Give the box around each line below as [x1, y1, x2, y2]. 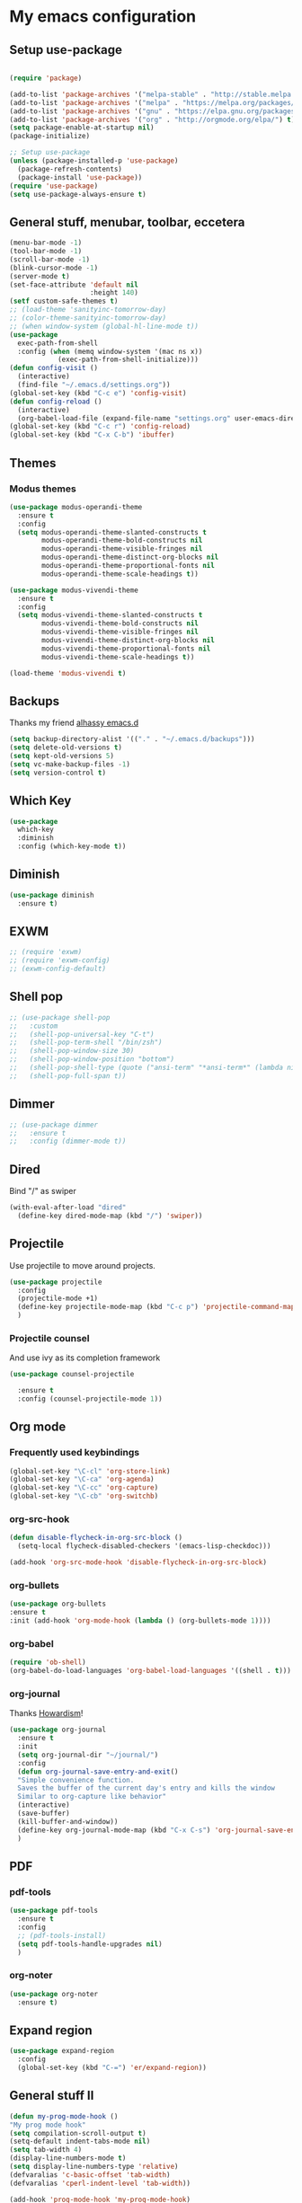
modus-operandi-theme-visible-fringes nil [41, 544, 203, 553]
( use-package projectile [9, 1278, 102, 1287]
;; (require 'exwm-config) [9, 956, 111, 965]
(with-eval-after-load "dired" [9, 1203, 127, 1212]
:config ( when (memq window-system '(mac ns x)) [17, 347, 203, 356]
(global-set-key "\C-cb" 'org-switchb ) [9, 1491, 159, 1501]
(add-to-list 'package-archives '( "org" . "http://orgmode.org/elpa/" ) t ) [9, 115, 296, 124]
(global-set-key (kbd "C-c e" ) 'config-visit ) [9, 388, 187, 397]
